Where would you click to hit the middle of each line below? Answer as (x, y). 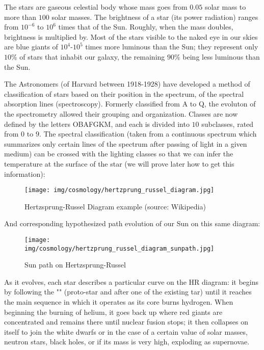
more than (20, 17)
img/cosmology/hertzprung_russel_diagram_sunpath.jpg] (120, 248)
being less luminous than (221, 56)
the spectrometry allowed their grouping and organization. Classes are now (121, 113)
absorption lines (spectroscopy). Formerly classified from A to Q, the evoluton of (130, 104)
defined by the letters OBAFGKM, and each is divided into (97, 124)
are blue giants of (31, 47)
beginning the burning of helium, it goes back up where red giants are (113, 312)
